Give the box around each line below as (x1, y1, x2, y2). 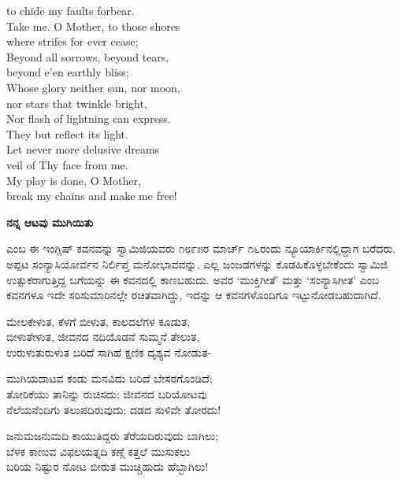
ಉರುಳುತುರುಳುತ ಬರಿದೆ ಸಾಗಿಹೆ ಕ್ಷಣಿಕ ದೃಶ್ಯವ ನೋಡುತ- (6, 343, 211, 360)
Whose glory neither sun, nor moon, (6, 79, 180, 95)
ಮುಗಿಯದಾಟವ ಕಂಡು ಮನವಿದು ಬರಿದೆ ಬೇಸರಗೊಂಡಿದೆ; (6, 370, 213, 387)
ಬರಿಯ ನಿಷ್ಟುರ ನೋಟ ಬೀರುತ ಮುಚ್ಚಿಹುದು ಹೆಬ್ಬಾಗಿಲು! (6, 458, 209, 475)
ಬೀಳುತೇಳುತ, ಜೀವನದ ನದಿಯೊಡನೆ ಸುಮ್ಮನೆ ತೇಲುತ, (6, 328, 200, 345)
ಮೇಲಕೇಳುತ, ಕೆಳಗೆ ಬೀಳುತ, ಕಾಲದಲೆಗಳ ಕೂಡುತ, (6, 313, 191, 329)
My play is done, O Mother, (6, 172, 141, 188)
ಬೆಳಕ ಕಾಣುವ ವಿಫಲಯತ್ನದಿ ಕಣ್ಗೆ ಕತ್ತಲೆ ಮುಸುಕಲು (6, 442, 191, 459)
